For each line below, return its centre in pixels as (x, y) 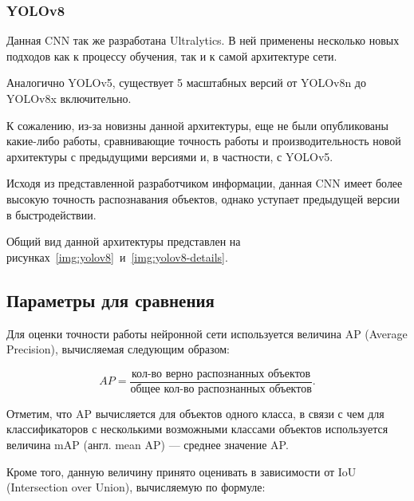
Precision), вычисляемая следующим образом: (118, 349)
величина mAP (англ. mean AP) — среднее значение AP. (148, 444)
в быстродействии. (51, 214)
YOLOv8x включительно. (69, 98)
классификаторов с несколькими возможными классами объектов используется (197, 429)
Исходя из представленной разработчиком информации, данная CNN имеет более (205, 183)
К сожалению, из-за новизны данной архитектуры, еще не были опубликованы (197, 125)
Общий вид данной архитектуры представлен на (124, 241)
